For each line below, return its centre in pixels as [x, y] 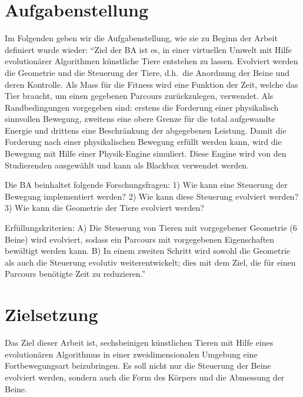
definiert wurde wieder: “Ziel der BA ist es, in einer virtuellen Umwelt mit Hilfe [148, 49]
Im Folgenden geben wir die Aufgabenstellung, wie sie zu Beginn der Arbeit [141, 38]
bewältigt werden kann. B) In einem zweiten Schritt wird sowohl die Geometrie [148, 251]
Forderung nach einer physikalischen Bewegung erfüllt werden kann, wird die [143, 142]
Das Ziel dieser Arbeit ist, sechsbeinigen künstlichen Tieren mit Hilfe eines [139, 343]
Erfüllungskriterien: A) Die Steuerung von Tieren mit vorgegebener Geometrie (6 [151, 228]
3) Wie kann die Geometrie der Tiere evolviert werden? [104, 208]
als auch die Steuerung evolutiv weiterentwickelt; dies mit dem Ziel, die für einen [150, 262]
